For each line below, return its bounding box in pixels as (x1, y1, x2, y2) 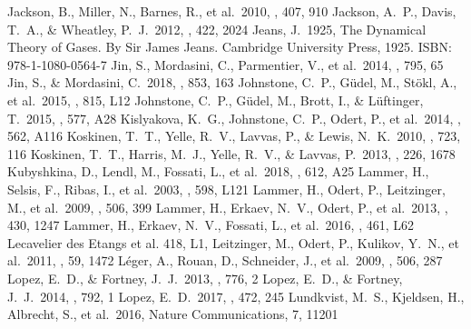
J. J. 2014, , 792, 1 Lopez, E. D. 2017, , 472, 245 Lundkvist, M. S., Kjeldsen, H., (7, 286, 465, 305)
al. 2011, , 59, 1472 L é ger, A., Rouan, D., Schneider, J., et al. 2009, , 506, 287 (7, 251, 443, 270)
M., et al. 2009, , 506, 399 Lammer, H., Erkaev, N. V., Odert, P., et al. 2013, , (7, 197, 448, 216)
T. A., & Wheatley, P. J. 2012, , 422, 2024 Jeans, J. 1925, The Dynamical (7, 19, 427, 38)
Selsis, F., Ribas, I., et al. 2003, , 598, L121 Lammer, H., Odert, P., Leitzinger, (7, 179, 446, 198)
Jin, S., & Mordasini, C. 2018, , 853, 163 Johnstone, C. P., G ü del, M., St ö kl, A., (7, 73, 457, 92)
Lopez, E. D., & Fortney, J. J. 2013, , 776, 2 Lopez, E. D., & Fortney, (7, 268, 403, 287)
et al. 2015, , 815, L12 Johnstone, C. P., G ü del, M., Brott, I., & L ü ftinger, (7, 90, 424, 109)
